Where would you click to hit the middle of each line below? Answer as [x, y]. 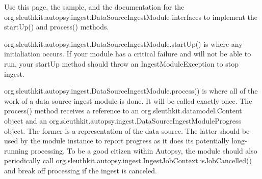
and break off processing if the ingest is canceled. [81, 170]
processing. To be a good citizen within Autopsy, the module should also [144, 150]
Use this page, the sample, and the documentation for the [94, 7]
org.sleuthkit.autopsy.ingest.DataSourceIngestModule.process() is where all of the [131, 91]
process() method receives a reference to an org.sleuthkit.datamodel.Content [123, 111]
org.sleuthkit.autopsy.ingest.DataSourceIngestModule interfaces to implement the [131, 17]
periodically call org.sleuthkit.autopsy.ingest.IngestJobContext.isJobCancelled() [128, 160]
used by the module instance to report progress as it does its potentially [117, 141]
